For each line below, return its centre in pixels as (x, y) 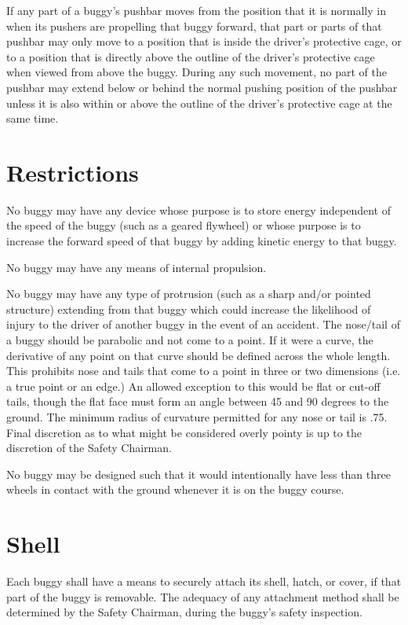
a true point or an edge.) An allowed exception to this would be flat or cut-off (193, 386)
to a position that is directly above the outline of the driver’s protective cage (191, 56)
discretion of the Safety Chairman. (89, 448)
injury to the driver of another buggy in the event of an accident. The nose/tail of (203, 324)
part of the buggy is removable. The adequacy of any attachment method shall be (203, 596)
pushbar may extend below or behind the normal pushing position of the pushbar (202, 87)
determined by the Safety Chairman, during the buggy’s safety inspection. (184, 612)
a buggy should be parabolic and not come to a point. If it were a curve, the (190, 340)
